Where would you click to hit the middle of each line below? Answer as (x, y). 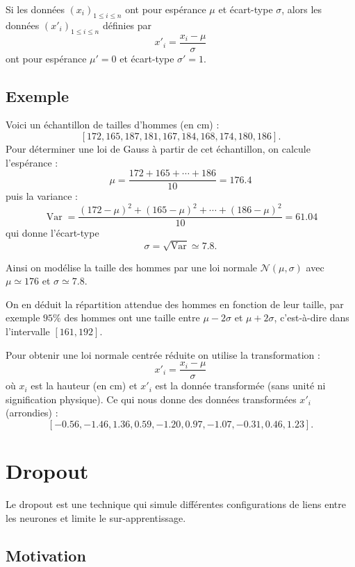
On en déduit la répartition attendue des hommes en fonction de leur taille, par (175, 304)
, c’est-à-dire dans (312, 318)
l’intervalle (28, 331)
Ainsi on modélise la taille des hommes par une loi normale (132, 267)
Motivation (46, 555)
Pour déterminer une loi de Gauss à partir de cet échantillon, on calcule (158, 149)
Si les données (35, 9)
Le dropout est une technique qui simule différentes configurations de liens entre (176, 504)
